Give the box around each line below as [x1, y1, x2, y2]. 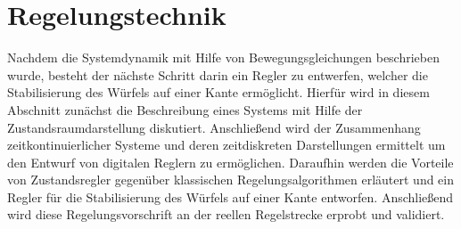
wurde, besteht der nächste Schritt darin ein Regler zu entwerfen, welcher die [7, 65, 428, 84]
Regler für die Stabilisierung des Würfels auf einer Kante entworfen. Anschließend [7, 187, 454, 206]
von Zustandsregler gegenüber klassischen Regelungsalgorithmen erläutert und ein [7, 170, 455, 189]
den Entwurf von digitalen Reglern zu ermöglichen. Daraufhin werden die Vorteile [7, 152, 454, 171]
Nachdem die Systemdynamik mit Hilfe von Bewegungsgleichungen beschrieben [7, 48, 440, 67]
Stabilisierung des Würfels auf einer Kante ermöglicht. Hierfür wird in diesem [7, 83, 430, 102]
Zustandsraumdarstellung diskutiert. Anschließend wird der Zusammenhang [7, 118, 421, 136]
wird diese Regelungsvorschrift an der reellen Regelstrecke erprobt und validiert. [7, 205, 445, 224]
